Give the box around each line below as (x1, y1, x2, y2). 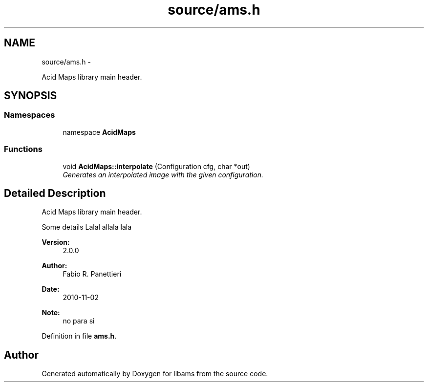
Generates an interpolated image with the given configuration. (63, 170, 263, 179)
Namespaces (4, 110, 55, 120)
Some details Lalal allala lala (42, 223, 132, 232)
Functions (4, 144, 43, 154)
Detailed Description (4, 187, 106, 199)
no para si (63, 317, 95, 325)
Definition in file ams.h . (42, 332, 117, 341)
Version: (42, 238, 70, 247)
